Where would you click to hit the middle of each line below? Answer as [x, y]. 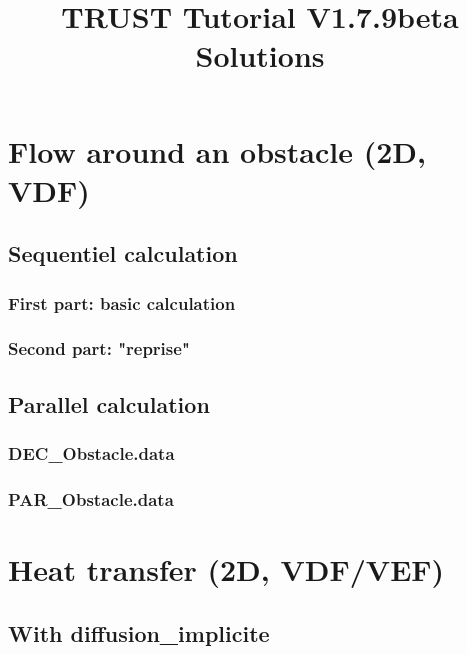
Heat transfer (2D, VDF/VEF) [226, 569]
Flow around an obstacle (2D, [217, 150]
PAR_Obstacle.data [91, 498]
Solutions [260, 55]
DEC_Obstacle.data [91, 453]
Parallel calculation [109, 403]
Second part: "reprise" [99, 348]
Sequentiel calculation [123, 253]
